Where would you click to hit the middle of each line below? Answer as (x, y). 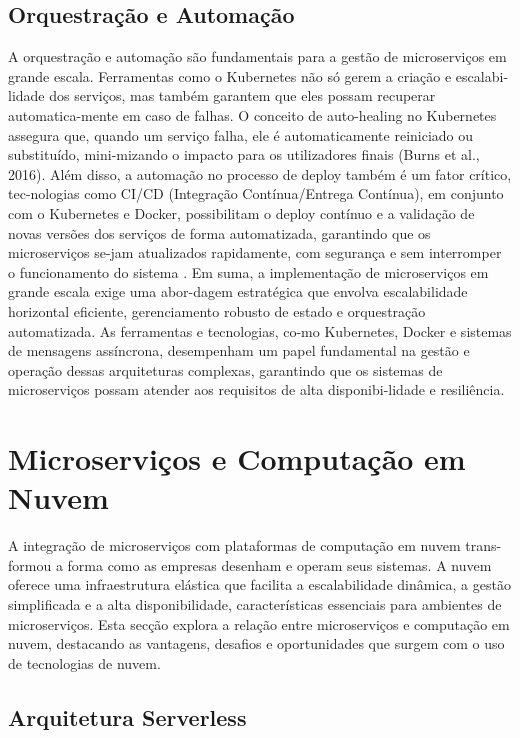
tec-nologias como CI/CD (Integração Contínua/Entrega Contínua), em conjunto (256, 193)
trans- (483, 545)
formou (30, 564)
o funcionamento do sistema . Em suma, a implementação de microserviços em (248, 271)
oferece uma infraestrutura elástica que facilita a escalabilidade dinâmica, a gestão (259, 584)
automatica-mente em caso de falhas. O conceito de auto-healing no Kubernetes (252, 114)
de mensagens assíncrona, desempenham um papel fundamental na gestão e (239, 350)
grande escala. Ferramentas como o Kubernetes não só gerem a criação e (230, 75)
